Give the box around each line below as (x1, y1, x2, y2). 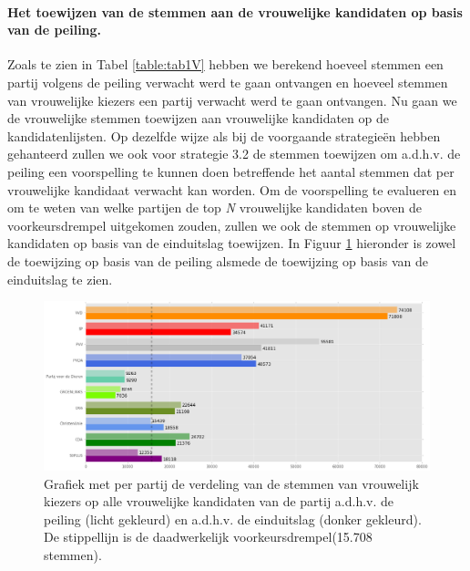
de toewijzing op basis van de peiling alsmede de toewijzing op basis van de (7, 251, 428, 270)
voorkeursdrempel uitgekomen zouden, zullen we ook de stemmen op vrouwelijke (7, 215, 456, 234)
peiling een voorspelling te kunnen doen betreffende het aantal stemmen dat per (7, 161, 455, 181)
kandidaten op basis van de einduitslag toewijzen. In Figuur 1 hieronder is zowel (7, 234, 456, 253)
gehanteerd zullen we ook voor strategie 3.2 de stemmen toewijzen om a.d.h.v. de (7, 144, 461, 163)
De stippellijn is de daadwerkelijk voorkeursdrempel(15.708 (44, 527, 373, 546)
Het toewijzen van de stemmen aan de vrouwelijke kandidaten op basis (7, 2, 463, 21)
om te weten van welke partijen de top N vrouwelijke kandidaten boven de (7, 198, 422, 217)
